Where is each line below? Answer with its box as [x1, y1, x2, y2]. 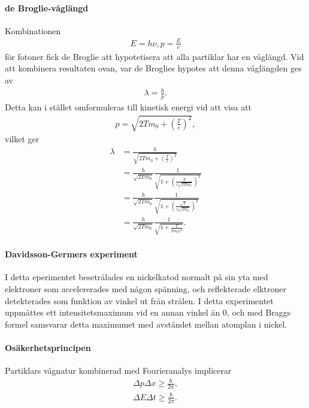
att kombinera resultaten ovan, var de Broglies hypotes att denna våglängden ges [5, 62, 302, 74]
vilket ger [5, 133, 40, 145]
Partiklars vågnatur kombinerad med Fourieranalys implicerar [5, 364, 232, 377]
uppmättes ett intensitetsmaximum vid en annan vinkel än [5, 306, 220, 319]
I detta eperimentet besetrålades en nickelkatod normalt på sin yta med [5, 271, 268, 283]
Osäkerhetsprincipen [5, 341, 91, 354]
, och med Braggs [226, 306, 291, 319]
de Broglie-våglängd [5, 1, 89, 14]
